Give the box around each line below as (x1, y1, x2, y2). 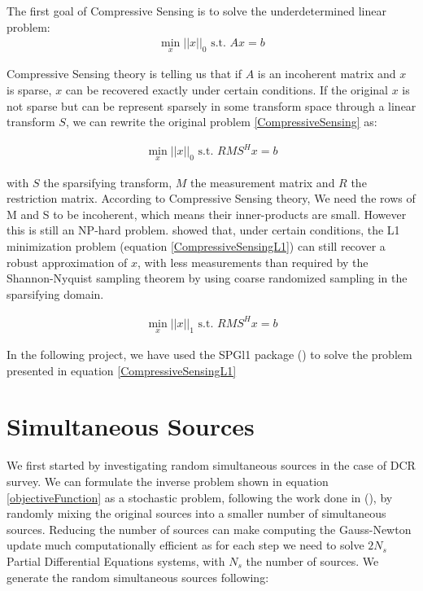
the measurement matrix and (190, 173, 335, 190)
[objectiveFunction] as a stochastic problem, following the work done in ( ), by (7, 488, 393, 506)
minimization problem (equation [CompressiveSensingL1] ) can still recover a (7, 237, 386, 254)
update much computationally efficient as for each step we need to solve (7, 536, 364, 554)
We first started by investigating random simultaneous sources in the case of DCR (7, 457, 416, 474)
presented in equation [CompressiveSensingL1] (7, 361, 237, 379)
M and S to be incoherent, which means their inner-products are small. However (7, 205, 407, 222)
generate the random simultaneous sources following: (7, 568, 269, 585)
